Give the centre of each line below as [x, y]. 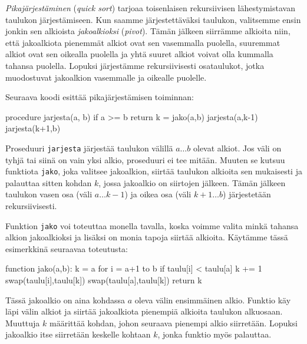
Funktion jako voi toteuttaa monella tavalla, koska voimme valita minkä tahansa [152, 225]
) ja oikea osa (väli [158, 194]
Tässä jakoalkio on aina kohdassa [65, 300]
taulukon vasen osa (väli [49, 194]
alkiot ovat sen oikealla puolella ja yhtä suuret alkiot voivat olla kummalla [139, 54]
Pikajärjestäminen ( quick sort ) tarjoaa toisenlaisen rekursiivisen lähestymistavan [150, 8]
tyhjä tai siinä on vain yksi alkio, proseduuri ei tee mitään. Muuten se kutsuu [145, 159]
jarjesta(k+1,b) [33, 128]
